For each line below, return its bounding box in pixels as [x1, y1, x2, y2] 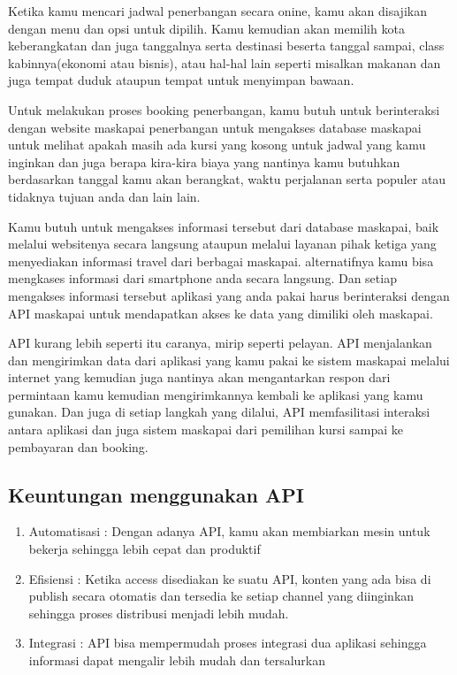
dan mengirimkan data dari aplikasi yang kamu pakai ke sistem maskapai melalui [8, 350, 450, 369]
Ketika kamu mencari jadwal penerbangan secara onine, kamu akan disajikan [8, 2, 427, 19]
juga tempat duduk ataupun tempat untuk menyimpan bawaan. [8, 71, 354, 89]
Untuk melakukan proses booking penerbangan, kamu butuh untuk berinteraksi [8, 100, 440, 119]
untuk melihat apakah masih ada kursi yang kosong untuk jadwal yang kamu [8, 135, 426, 154]
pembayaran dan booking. [8, 437, 149, 456]
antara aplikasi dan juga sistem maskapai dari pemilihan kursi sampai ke [8, 420, 404, 439]
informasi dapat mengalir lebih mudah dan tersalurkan [28, 651, 325, 670]
